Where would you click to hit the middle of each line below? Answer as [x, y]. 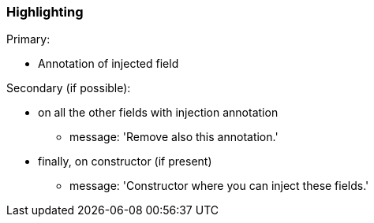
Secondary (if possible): [69, 88]
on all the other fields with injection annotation [158, 113]
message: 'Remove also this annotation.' [174, 137]
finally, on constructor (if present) [125, 162]
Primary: [28, 39]
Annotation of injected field [108, 64]
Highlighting [45, 12]
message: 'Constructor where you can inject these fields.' [219, 186]
